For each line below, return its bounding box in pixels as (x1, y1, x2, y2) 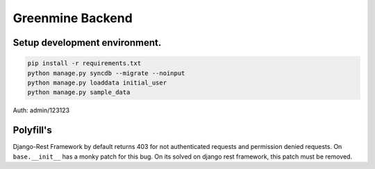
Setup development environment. (12, 37, 162, 48)
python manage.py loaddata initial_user (27, 78, 167, 87)
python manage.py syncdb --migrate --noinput (27, 69, 185, 77)
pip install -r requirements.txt (27, 60, 142, 67)
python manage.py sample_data (27, 89, 131, 96)
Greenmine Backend (12, 10, 133, 26)
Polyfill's (12, 125, 52, 136)
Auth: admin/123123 (12, 106, 69, 114)
